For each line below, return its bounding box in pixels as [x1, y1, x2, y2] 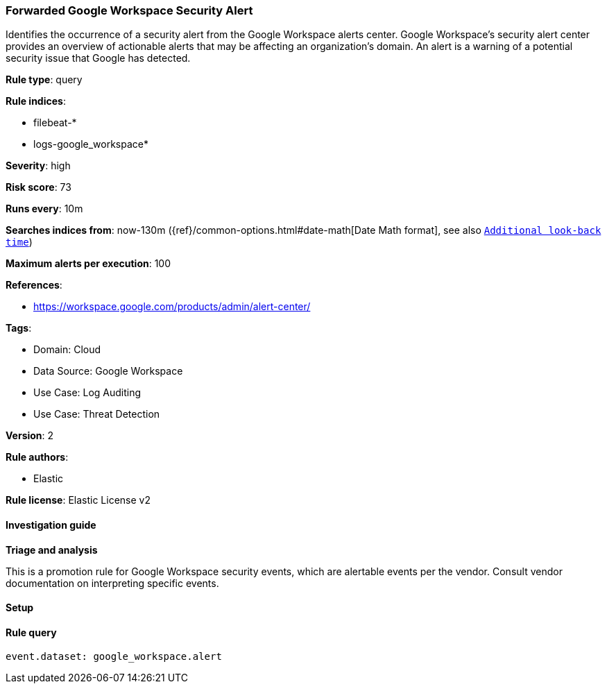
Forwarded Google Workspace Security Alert [6, 3, 253, 17]
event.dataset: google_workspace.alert [6, 651, 222, 663]
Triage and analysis [6, 543, 98, 556]
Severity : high [6, 160, 71, 172]
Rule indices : [6, 95, 66, 108]
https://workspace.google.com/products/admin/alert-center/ [33, 300, 311, 313]
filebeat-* [33, 117, 77, 129]
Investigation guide [6, 518, 96, 531]
